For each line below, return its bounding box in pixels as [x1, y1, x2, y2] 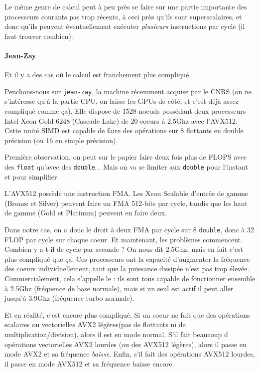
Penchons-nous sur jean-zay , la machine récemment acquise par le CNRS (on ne [4, 86, 252, 96]
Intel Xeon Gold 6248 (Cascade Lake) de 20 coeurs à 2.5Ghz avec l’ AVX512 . [4, 115, 238, 126]
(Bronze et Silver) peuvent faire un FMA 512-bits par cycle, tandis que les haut [4, 197, 248, 208]
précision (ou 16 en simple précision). [4, 135, 118, 145]
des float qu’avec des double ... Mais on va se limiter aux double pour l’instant [4, 161, 248, 172]
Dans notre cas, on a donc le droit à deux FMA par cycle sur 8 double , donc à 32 [4, 224, 255, 235]
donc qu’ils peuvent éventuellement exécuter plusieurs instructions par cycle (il [4, 21, 245, 31]
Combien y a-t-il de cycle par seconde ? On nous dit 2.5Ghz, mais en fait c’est [4, 244, 244, 254]
